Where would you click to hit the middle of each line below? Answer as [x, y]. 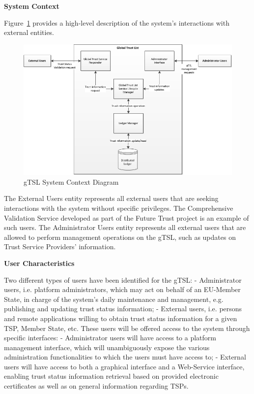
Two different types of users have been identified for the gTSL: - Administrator [123, 279]
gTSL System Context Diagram [71, 181]
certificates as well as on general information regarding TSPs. [96, 386]
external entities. [29, 32]
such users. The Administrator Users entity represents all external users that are [125, 227]
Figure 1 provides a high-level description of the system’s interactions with [117, 22]
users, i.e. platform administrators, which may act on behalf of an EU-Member [122, 289]
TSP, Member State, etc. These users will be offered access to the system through [127, 328]
